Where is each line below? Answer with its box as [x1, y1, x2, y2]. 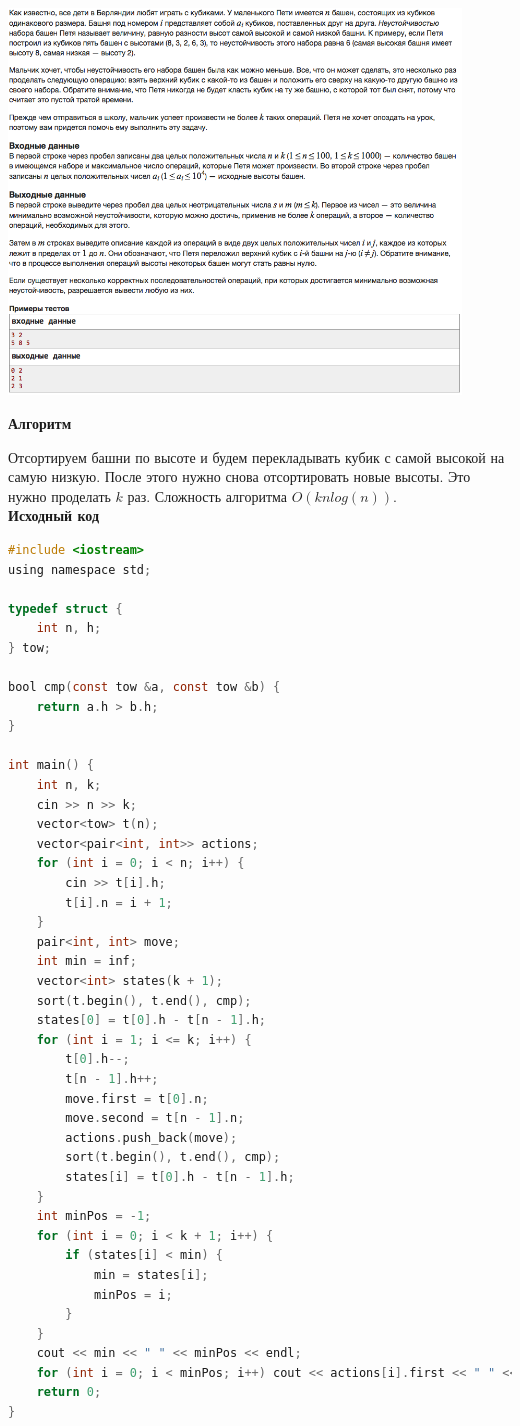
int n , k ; [36, 778, 102, 793]
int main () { [8, 758, 94, 773]
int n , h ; [36, 621, 102, 636]
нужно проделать [8, 485, 111, 506]
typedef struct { [8, 601, 123, 616]
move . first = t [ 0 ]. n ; [65, 1091, 209, 1106]
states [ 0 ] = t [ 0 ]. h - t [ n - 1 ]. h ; [36, 1013, 266, 1028]
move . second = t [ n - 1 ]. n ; [65, 1111, 245, 1126]
